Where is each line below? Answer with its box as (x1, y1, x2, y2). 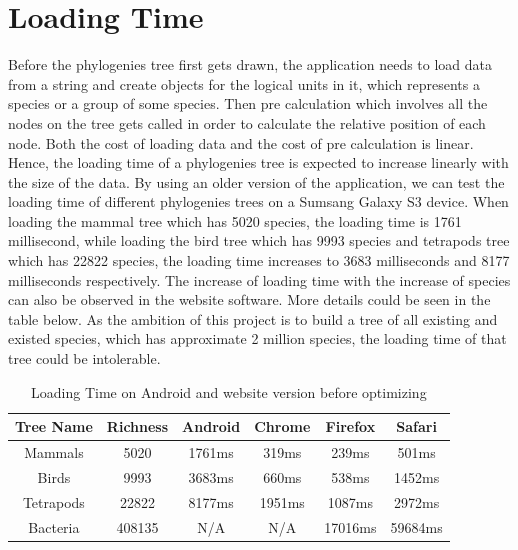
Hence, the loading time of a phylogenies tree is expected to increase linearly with (8, 152, 509, 173)
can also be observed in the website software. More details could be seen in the (8, 289, 491, 310)
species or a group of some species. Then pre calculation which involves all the (8, 93, 488, 114)
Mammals (24, 442, 84, 463)
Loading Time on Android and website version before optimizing (31, 381, 427, 402)
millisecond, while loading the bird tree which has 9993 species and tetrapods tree (8, 230, 510, 251)
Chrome (254, 416, 311, 437)
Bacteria (28, 516, 80, 537)
